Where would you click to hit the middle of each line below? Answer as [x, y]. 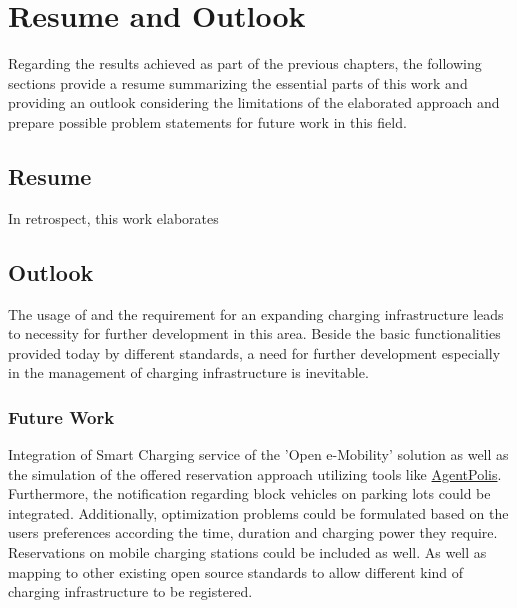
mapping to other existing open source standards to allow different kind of [236, 571]
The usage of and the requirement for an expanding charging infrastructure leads [256, 313]
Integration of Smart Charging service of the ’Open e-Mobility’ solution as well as [258, 454]
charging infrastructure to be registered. [130, 591]
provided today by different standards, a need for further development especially [254, 352]
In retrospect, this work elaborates [113, 217]
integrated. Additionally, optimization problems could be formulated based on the [258, 512]
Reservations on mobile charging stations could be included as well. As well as [247, 552]
